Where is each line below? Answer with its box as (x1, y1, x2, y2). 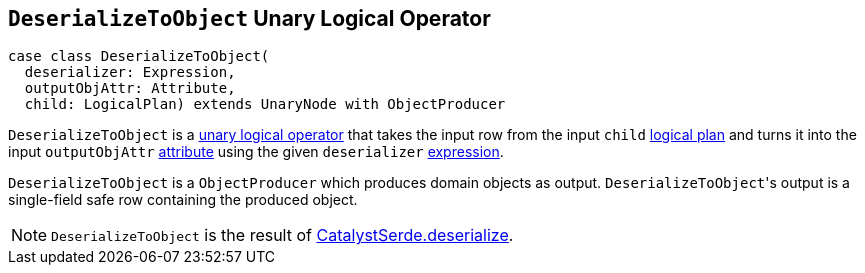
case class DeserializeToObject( (8, 48, 270, 65)
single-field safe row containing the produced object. (8, 191, 358, 209)
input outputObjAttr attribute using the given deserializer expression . (8, 143, 504, 161)
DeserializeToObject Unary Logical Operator (8, 6, 491, 31)
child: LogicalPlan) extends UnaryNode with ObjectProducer (24, 96, 506, 113)
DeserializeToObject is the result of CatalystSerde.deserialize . (51, 225, 514, 246)
